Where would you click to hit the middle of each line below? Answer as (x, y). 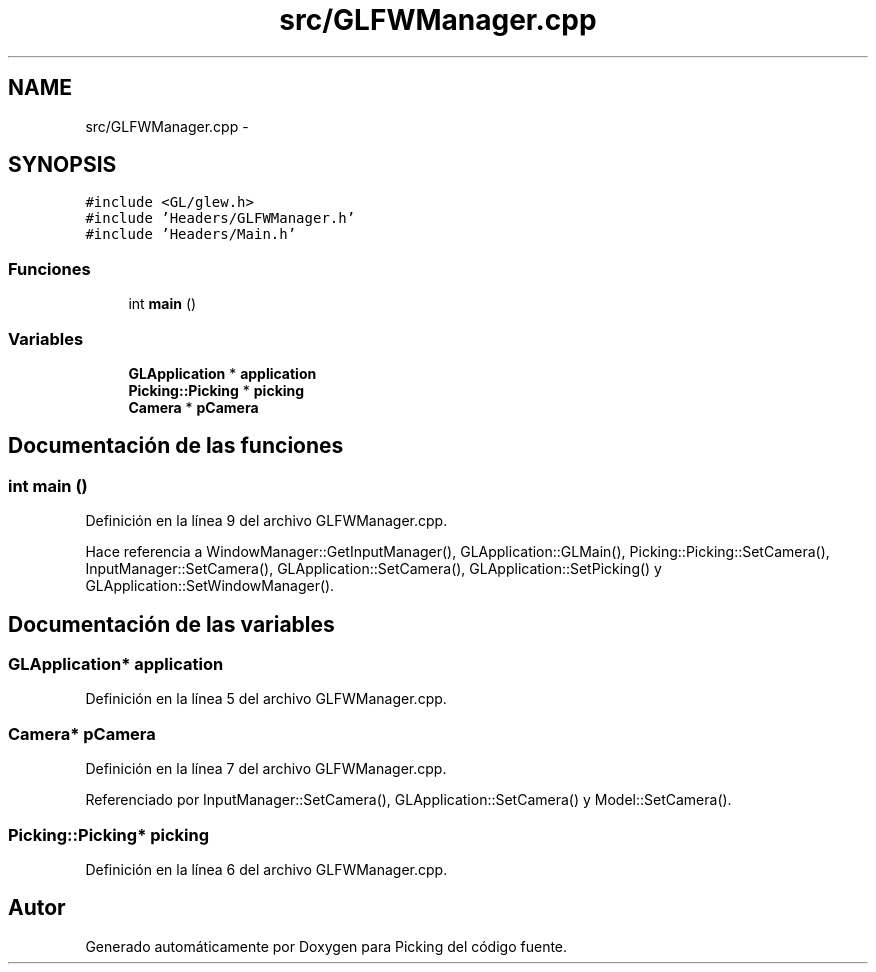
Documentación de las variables (171, 624)
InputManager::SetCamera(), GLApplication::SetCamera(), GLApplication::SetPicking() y (373, 569)
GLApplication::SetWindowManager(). (210, 586)
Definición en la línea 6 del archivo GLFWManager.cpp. (266, 869)
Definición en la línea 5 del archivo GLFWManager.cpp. (266, 699)
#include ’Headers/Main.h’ (191, 234)
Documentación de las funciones (176, 446)
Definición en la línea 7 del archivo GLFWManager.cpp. (266, 769)
